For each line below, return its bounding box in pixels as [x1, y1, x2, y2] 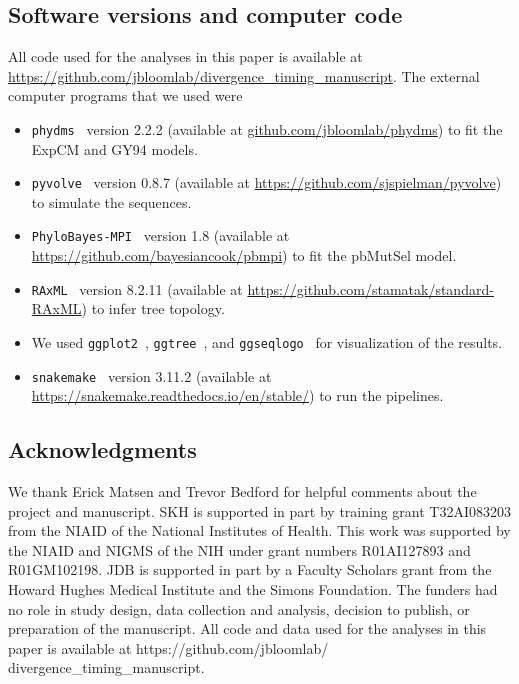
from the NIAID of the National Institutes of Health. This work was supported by [8, 520, 511, 541]
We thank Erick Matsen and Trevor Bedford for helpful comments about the [8, 481, 477, 502]
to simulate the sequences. [31, 191, 192, 212]
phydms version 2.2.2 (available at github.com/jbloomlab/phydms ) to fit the [31, 118, 503, 139]
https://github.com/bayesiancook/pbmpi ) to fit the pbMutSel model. [31, 245, 457, 266]
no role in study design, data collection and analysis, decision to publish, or [8, 598, 470, 619]
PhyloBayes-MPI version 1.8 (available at [31, 225, 290, 246]
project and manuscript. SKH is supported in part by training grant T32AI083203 [8, 500, 511, 521]
